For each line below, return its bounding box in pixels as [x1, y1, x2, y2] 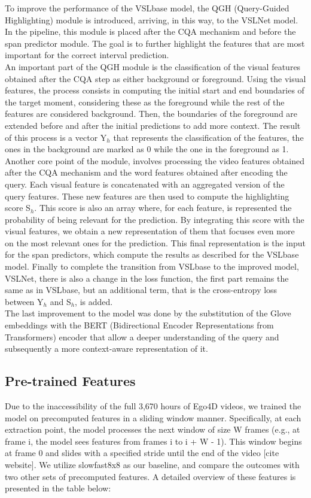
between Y [5, 295, 44, 307]
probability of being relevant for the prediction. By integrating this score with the [5, 213, 304, 225]
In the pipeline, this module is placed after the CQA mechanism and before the [5, 25, 296, 38]
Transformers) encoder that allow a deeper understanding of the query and [5, 330, 279, 343]
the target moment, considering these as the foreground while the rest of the [5, 95, 285, 108]
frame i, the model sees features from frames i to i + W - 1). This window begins [5, 434, 302, 447]
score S [5, 201, 31, 214]
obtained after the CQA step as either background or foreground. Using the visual [5, 72, 306, 84]
